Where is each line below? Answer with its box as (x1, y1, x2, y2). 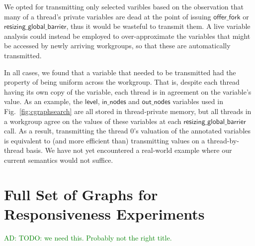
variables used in (172, 96, 223, 107)
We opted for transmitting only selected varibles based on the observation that (4, 1, 244, 11)
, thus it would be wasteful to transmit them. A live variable (66, 21, 251, 31)
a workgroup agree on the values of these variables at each (4, 116, 181, 126)
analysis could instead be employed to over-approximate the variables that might (4, 30, 251, 41)
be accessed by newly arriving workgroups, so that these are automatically (4, 40, 231, 51)
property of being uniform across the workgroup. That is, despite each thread (4, 77, 240, 87)
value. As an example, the (4, 96, 83, 107)
